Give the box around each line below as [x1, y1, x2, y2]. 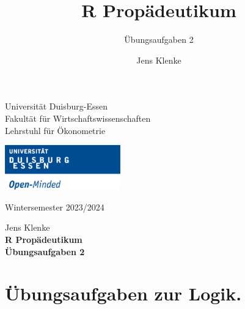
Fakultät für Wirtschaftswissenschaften [5, 111, 151, 124]
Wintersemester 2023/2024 [5, 200, 104, 213]
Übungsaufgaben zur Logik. [5, 281, 242, 306]
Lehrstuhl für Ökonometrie [5, 124, 106, 136]
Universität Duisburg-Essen [5, 100, 108, 113]
